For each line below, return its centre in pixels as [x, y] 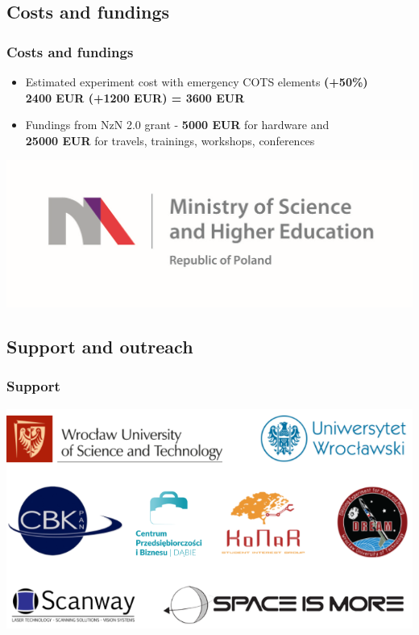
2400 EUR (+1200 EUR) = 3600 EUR [135, 97]
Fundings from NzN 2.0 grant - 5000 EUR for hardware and [177, 125]
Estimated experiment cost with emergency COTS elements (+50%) [197, 81]
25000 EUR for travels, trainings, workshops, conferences [170, 140]
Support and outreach [100, 346]
